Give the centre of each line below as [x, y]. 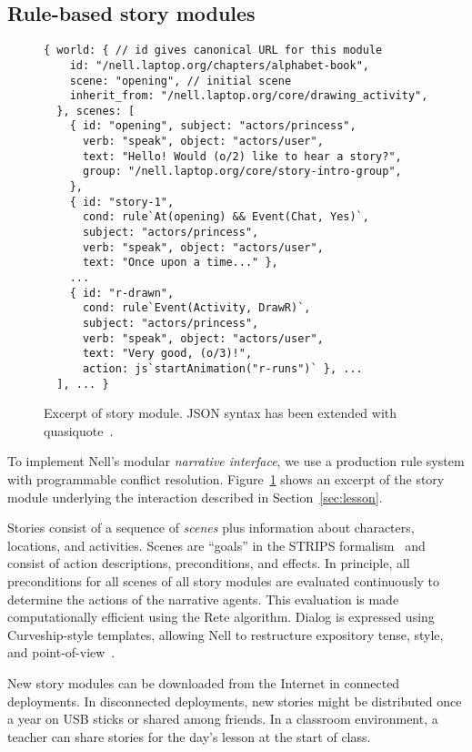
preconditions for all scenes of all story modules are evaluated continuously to [224, 581]
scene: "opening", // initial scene [181, 81]
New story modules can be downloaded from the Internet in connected [204, 683]
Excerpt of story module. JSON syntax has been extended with [221, 413]
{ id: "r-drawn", [122, 293]
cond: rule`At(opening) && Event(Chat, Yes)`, [226, 217]
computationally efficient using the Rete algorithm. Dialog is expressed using [221, 617]
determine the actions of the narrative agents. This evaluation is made [203, 599]
